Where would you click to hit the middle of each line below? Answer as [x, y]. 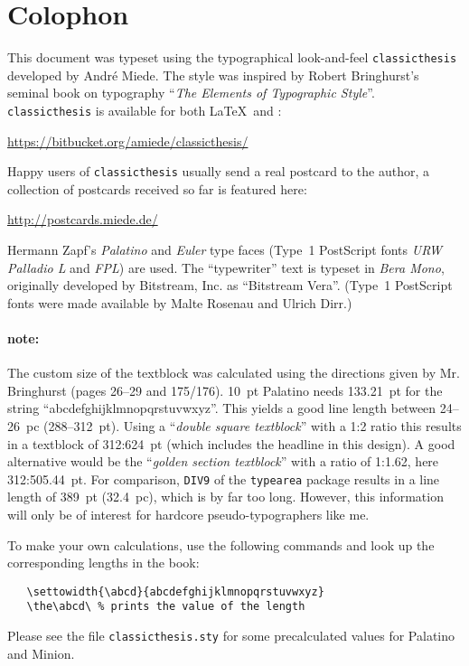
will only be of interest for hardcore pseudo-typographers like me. [188, 515]
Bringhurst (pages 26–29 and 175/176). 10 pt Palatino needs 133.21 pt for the [225, 390]
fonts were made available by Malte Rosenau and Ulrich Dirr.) [180, 302]
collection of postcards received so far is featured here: [157, 188]
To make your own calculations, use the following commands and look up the [221, 544]
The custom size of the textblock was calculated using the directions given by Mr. [234, 373]
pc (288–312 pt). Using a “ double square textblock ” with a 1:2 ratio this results [244, 426]
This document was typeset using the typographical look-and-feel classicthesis [232, 57]
